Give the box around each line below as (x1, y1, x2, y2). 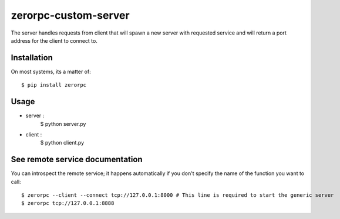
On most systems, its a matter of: (11, 68, 91, 75)
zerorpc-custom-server (11, 9, 130, 22)
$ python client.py (40, 139, 85, 146)
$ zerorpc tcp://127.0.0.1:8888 (21, 200, 115, 207)
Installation (11, 53, 53, 63)
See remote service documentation (11, 155, 143, 165)
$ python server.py (40, 120, 86, 127)
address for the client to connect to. (11, 37, 98, 44)
